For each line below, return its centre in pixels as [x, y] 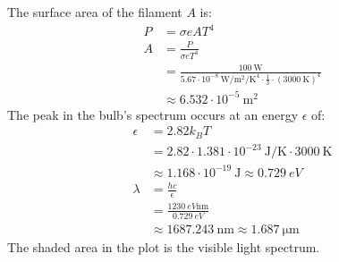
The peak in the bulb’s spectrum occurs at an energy [153, 114]
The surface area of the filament [95, 12]
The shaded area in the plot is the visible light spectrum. [164, 246]
